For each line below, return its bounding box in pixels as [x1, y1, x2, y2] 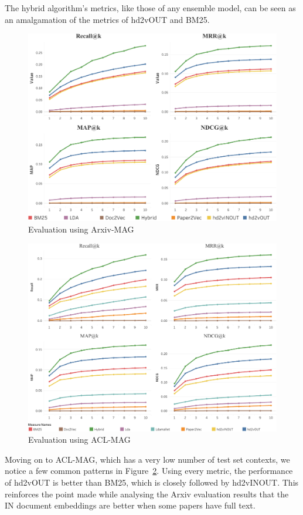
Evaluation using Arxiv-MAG [28, 223, 134, 235]
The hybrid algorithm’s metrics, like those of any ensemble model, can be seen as [5, 2, 296, 14]
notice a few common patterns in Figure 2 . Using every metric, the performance [5, 464, 293, 477]
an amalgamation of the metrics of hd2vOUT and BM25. [5, 13, 210, 25]
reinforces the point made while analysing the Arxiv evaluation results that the [5, 487, 289, 500]
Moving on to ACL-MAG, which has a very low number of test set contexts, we [5, 453, 290, 465]
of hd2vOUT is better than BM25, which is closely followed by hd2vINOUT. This [5, 476, 299, 489]
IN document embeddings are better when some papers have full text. [5, 499, 256, 511]
